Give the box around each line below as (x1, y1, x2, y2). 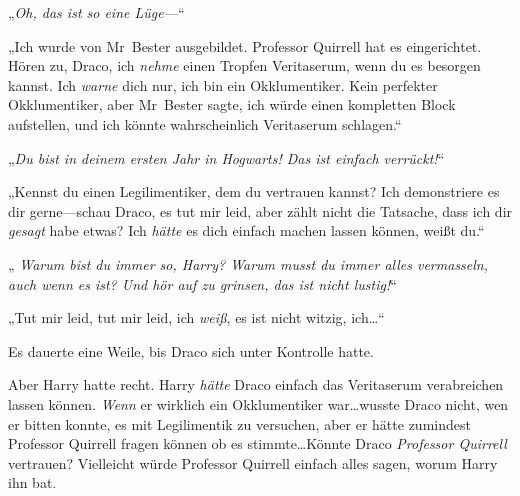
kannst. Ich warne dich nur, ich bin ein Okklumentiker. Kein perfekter (8, 74, 438, 95)
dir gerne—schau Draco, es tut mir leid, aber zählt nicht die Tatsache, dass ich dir (8, 200, 513, 221)
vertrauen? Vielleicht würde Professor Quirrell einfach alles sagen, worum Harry (8, 452, 498, 473)
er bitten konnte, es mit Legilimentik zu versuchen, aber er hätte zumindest (8, 413, 471, 434)
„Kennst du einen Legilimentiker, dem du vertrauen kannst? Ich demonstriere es (8, 181, 500, 202)
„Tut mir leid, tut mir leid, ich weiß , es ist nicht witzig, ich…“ (8, 307, 385, 328)
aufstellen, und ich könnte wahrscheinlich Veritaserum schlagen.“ (8, 113, 402, 134)
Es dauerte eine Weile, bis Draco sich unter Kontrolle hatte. (8, 340, 374, 361)
